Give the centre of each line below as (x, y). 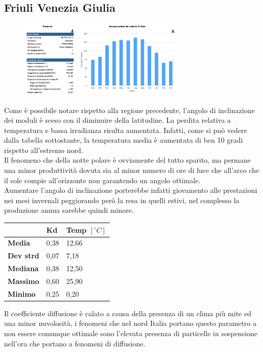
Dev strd (23, 256)
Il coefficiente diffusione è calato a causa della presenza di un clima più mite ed (128, 313)
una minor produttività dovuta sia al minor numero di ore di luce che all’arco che (132, 170)
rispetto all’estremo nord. (44, 150)
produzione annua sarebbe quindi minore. (69, 210)
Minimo (22, 293)
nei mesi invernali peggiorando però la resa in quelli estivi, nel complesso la (122, 200)
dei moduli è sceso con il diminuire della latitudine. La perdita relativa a (117, 120)
